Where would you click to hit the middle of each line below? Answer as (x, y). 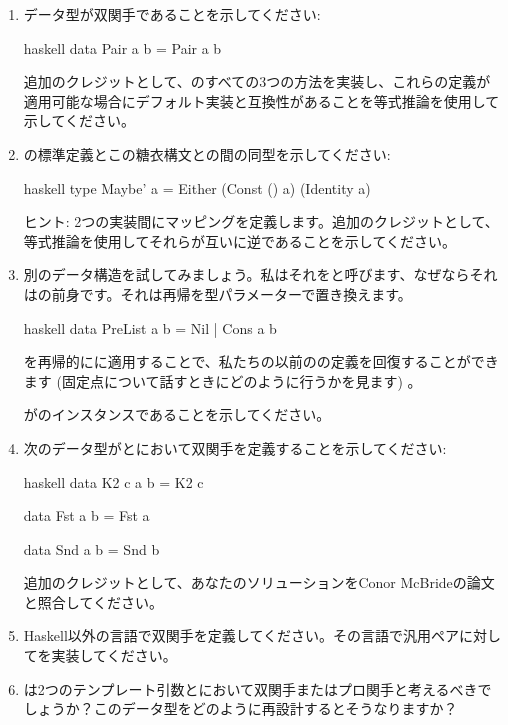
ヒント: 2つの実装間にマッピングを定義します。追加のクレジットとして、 (261, 221)
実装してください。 (114, 655)
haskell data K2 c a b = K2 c (113, 481)
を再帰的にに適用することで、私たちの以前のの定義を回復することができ (261, 361)
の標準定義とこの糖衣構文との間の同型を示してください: (207, 153)
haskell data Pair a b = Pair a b (122, 47)
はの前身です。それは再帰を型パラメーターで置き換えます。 (217, 293)
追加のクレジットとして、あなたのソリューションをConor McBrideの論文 (259, 582)
